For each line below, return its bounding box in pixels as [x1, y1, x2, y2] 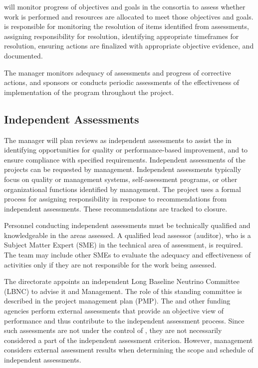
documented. [4, 50, 43, 60]
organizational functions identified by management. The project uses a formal [4, 183, 241, 194]
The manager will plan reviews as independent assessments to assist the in [4, 134, 232, 145]
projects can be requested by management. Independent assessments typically [4, 164, 242, 174]
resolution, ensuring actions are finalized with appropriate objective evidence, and [4, 40, 254, 51]
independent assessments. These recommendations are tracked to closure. [4, 203, 228, 213]
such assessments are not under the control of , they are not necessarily [4, 325, 222, 335]
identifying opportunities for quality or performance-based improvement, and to [4, 144, 248, 155]
